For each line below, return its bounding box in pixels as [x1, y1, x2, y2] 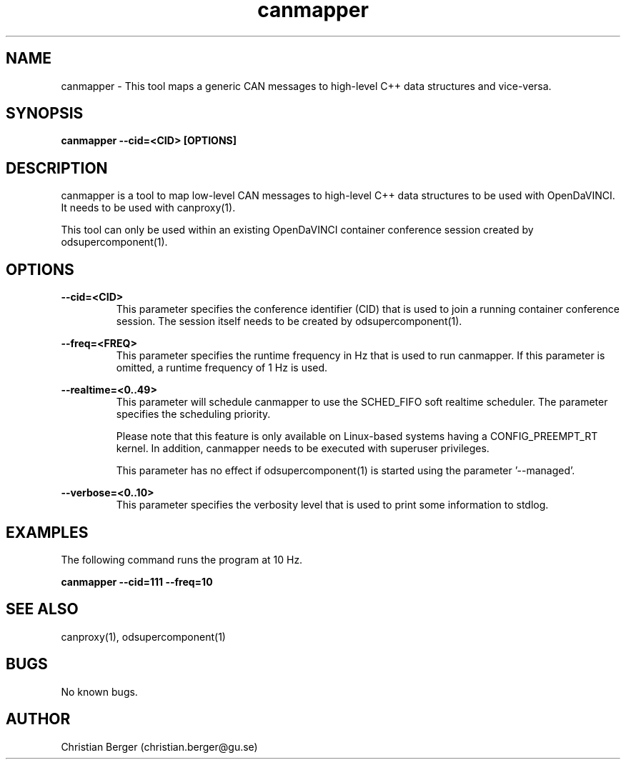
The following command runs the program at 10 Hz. [61, 553, 303, 566]
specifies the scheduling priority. [116, 408, 271, 421]
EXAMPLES [6, 523, 89, 541]
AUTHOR [6, 710, 71, 729]
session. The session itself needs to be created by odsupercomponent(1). [116, 315, 462, 328]
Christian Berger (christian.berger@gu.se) [61, 740, 258, 753]
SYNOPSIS [6, 104, 84, 123]
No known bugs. [61, 685, 138, 698]
